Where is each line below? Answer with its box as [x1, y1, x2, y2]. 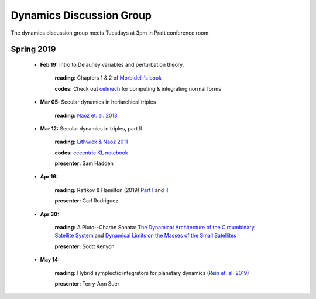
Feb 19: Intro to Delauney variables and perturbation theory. [40, 61, 184, 68]
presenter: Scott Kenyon [54, 243, 115, 250]
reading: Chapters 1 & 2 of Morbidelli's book [54, 74, 162, 81]
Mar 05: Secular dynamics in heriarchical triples [40, 98, 156, 105]
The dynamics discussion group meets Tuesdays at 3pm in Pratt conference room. [11, 29, 210, 36]
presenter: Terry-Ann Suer [54, 280, 120, 287]
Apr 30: [40, 211, 60, 218]
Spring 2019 [11, 44, 56, 54]
